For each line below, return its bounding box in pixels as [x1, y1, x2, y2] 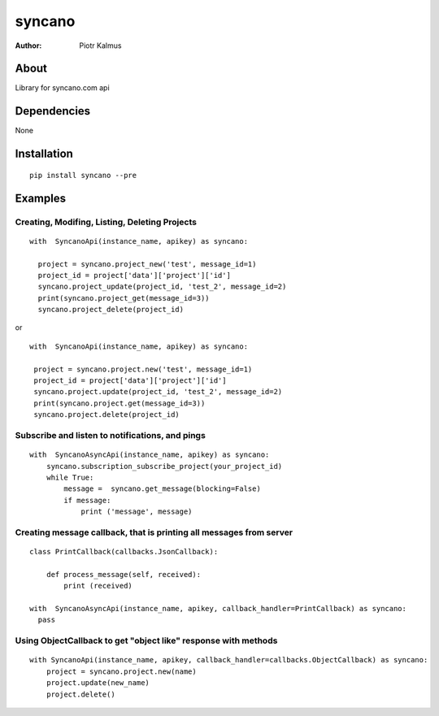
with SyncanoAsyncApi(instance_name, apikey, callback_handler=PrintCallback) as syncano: [29, 604, 406, 614]
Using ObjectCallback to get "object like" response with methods [15, 635, 278, 646]
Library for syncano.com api [15, 83, 110, 93]
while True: [46, 472, 94, 482]
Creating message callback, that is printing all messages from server [15, 527, 293, 538]
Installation [15, 147, 73, 161]
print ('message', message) [80, 507, 193, 516]
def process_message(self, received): [46, 570, 202, 579]
